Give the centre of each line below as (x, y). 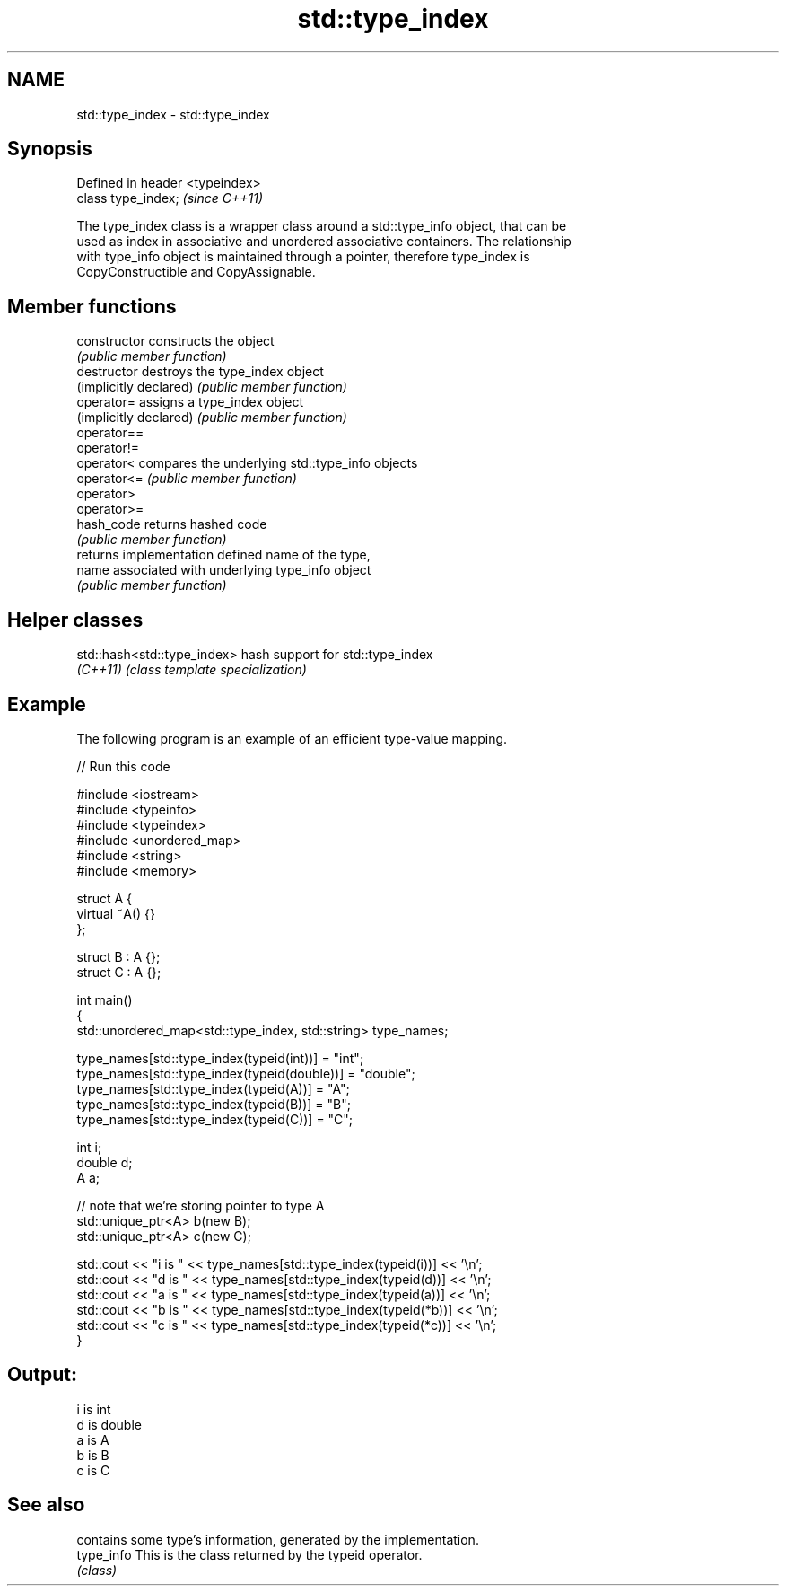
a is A (93, 1439)
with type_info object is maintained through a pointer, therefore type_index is (303, 257)
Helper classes (75, 620)
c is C (93, 1470)
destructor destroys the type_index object (200, 372)
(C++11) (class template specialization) (192, 670)
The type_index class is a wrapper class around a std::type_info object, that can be (322, 226)
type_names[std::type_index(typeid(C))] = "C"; (215, 1119)
